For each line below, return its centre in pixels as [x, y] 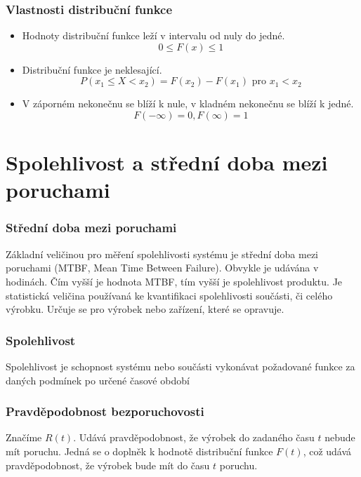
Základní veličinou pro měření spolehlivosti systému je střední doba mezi [162, 254]
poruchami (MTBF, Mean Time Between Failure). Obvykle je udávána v [162, 268]
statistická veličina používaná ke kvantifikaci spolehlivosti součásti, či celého [169, 295]
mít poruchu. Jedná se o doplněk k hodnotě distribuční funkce [139, 451]
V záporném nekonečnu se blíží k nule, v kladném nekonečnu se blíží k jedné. [188, 103]
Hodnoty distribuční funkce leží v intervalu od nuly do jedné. [153, 35]
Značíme [24, 437]
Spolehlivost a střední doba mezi [167, 162]
